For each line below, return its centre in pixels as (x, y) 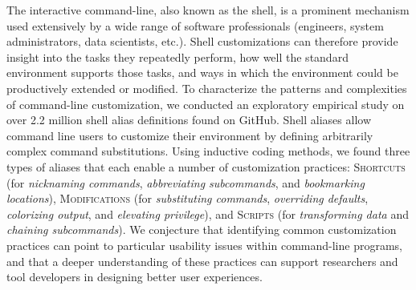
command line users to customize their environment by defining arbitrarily (190, 135)
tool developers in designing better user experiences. (135, 277)
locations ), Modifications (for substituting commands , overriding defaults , (188, 198)
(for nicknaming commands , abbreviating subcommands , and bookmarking (186, 182)
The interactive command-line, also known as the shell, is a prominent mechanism (208, 10)
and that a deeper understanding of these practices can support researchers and (202, 261)
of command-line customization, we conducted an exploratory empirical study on (206, 104)
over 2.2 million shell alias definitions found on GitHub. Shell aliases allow (189, 120)
